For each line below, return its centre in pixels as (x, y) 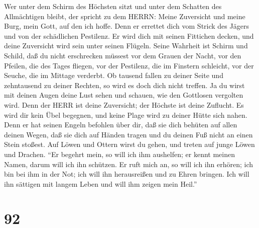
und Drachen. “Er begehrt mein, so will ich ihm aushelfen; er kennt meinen (119, 154)
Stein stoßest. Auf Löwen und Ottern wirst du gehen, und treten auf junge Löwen (129, 144)
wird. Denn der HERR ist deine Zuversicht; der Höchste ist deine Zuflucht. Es (124, 104)
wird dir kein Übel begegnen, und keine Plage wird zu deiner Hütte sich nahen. (126, 115)
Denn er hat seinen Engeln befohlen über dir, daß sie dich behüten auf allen (121, 125)
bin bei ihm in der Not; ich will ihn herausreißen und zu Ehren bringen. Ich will (127, 174)
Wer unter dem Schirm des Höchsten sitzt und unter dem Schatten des (113, 6)
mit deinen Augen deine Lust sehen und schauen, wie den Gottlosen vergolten (124, 95)
